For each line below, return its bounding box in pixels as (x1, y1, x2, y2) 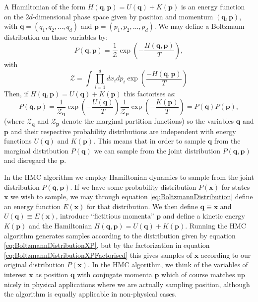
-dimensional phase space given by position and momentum (32, 11, 213, 21)
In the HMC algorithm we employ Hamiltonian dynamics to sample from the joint (4, 171, 254, 182)
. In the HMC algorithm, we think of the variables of (87, 259, 248, 270)
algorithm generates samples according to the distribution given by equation (4, 230, 236, 240)
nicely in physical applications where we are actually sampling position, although (4, 279, 250, 289)
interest (4, 269, 27, 279)
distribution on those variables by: (4, 32, 108, 42)
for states (221, 181, 250, 192)
